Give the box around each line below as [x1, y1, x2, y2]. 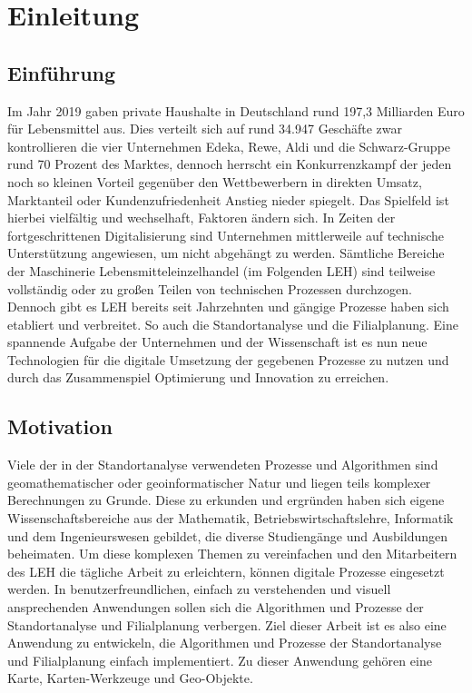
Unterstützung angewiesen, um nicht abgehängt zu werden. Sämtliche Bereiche [7, 243, 445, 262]
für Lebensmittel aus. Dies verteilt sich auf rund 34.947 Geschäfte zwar [7, 119, 403, 138]
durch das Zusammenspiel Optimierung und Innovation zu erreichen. [7, 368, 389, 387]
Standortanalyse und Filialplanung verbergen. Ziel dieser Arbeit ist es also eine [7, 615, 447, 634]
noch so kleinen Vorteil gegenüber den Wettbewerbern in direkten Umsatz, [7, 172, 422, 191]
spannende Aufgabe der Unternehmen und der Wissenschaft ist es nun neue [7, 332, 428, 351]
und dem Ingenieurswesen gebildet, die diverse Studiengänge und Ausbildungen [7, 526, 447, 545]
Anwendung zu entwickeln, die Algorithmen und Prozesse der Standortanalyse [7, 633, 442, 652]
